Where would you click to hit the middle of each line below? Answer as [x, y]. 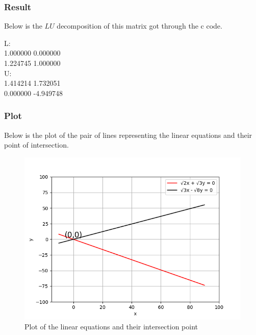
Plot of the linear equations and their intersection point [111, 327]
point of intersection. [36, 145]
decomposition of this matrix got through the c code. [139, 26]
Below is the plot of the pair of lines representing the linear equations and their [128, 135]
